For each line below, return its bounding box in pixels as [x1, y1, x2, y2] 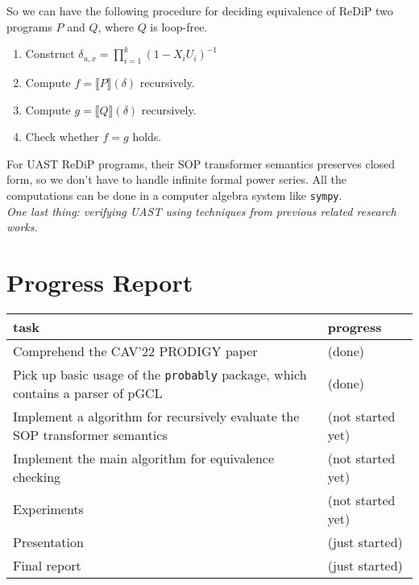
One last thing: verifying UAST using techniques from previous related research [6, 202, 396, 219]
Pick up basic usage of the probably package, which [13, 364, 307, 384]
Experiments [13, 500, 84, 519]
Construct [25, 45, 75, 62]
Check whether [25, 128, 99, 145]
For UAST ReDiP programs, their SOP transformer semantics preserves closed [6, 155, 396, 172]
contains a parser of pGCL [13, 383, 163, 402]
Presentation [13, 532, 84, 551]
